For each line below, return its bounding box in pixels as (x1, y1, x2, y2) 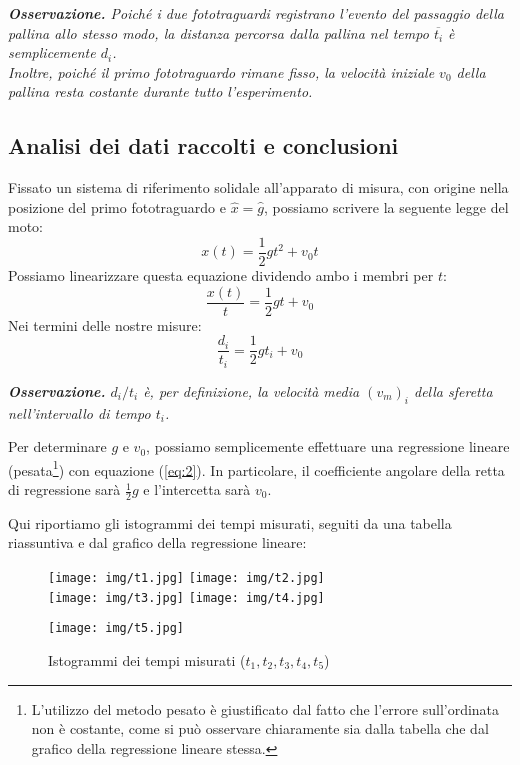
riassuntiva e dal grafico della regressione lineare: (8, 532, 307, 553)
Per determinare (8, 436, 107, 457)
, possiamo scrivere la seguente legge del (264, 196, 509, 217)
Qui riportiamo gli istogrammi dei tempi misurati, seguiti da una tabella (8, 512, 452, 533)
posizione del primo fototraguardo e (8, 196, 226, 217)
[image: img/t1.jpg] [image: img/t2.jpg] (48, 571, 325, 586)
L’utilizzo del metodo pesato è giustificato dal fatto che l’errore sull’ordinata (31, 698, 500, 719)
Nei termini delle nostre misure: (8, 314, 202, 335)
